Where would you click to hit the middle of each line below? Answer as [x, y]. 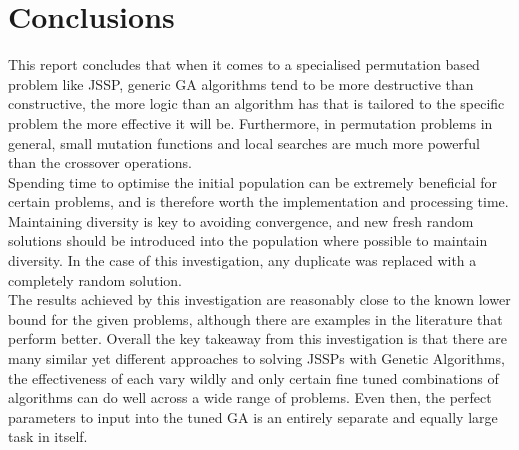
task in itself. [48, 436]
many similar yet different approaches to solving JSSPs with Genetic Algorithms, [256, 358]
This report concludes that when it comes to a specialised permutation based [244, 64]
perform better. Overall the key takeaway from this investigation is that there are [258, 338]
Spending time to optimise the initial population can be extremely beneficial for [253, 181]
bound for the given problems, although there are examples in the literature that [255, 318]
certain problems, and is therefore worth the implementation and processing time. [258, 201]
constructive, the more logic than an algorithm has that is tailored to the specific [256, 103]
